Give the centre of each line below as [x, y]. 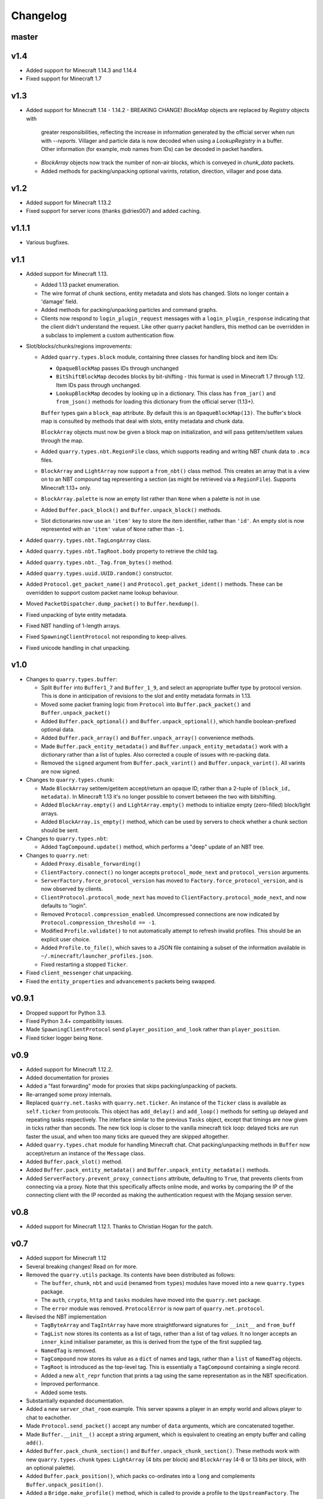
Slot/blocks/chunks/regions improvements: [79, 346]
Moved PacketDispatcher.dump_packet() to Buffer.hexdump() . [112, 604]
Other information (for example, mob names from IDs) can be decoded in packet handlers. [152, 149]
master [25, 37]
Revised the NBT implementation [66, 1317]
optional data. [58, 729]
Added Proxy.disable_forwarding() [91, 864]
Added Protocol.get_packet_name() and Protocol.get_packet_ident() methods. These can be [155, 584]
